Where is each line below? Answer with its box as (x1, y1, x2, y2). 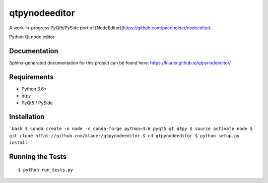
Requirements (9, 72, 54, 81)
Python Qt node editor (9, 34, 55, 40)
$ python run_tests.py (18, 167, 73, 173)
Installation (9, 113, 45, 121)
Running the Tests (9, 153, 67, 161)
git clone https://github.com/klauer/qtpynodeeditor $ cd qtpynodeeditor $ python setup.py (9, 133, 240, 138)
